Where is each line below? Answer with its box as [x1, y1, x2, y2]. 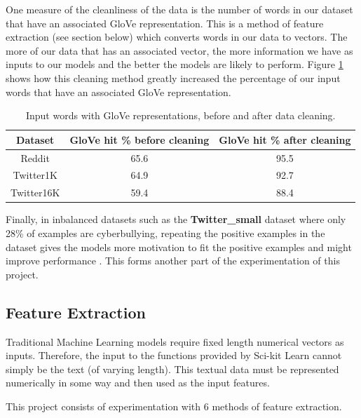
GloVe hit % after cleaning [219, 132, 351, 147]
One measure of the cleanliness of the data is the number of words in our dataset [6, 2, 353, 16]
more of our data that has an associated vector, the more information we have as [6, 43, 353, 58]
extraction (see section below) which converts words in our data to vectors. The [6, 29, 348, 44]
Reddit [20, 150, 50, 165]
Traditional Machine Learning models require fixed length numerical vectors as [6, 334, 344, 349]
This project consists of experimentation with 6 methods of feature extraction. [6, 398, 342, 413]
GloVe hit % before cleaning [69, 132, 210, 147]
